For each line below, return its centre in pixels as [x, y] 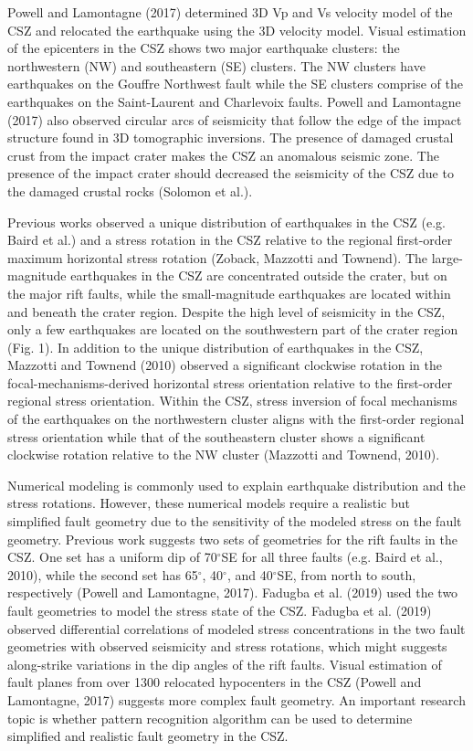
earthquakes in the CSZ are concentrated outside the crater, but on [259, 275]
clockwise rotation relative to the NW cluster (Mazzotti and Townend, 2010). [224, 455]
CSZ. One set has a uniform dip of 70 [112, 557]
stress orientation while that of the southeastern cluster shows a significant [216, 436]
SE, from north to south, [347, 574]
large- [447, 257]
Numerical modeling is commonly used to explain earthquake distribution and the [236, 485]
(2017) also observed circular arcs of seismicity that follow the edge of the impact [235, 119]
